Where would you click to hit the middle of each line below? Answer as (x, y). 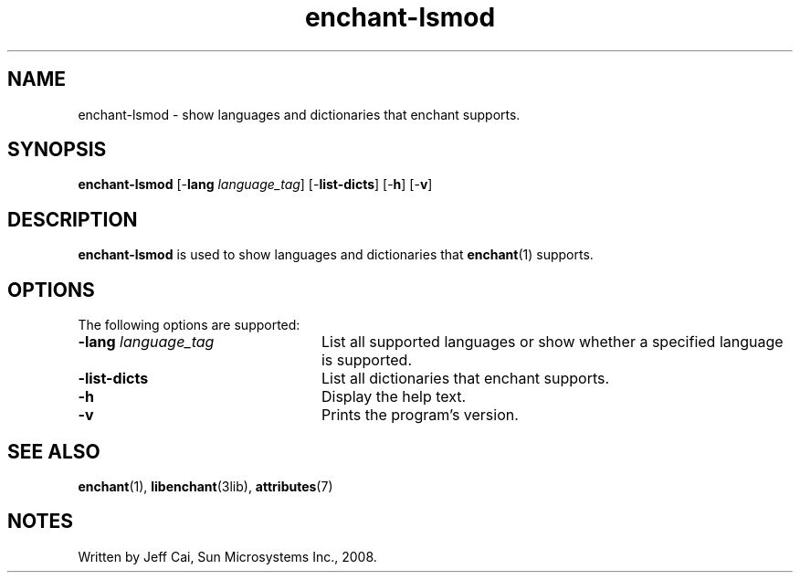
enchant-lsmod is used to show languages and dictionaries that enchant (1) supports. (336, 255)
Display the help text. (394, 397)
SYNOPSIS (57, 150)
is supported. (366, 360)
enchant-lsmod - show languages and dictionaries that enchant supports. (299, 114)
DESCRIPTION (73, 219)
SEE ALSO (54, 451)
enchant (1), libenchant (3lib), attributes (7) (205, 486)
